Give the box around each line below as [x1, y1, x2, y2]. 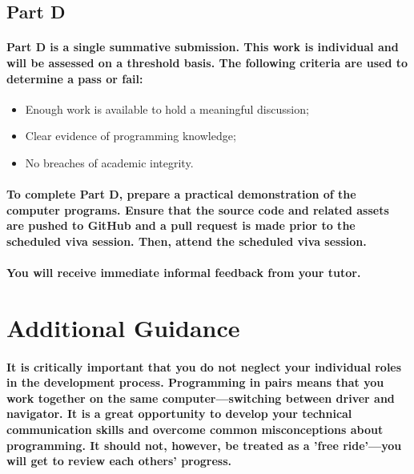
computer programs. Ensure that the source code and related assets [6, 201, 389, 218]
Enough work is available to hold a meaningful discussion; [25, 100, 309, 117]
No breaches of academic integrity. [25, 154, 194, 171]
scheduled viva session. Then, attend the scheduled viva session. [6, 232, 367, 249]
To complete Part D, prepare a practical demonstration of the [6, 186, 356, 203]
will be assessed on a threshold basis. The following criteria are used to [6, 54, 408, 70]
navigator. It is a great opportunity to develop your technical [6, 405, 352, 422]
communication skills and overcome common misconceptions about [6, 421, 384, 438]
